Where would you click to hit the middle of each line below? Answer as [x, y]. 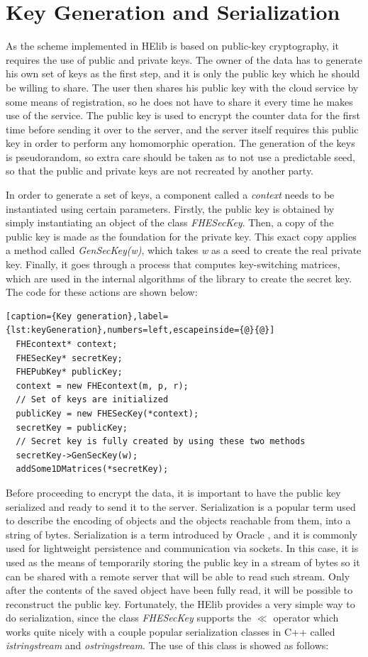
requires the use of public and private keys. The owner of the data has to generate [184, 59]
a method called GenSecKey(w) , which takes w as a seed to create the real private [184, 250]
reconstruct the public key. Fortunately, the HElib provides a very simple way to [180, 603]
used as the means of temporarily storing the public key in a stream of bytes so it [183, 562]
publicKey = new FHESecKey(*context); [107, 413]
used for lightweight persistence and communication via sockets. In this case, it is [182, 548]
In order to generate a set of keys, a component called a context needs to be [170, 195]
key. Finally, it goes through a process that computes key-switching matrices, [173, 264]
